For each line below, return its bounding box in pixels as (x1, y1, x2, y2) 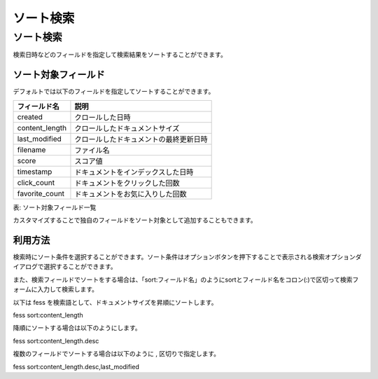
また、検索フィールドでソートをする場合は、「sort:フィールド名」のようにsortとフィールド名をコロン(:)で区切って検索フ (13, 275, 359, 284)
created (17, 112, 43, 122)
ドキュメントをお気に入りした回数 (74, 189, 187, 199)
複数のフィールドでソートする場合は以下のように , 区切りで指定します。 (13, 350, 220, 358)
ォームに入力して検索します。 (13, 285, 98, 294)
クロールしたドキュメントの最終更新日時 (74, 134, 208, 144)
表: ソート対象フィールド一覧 (13, 203, 97, 212)
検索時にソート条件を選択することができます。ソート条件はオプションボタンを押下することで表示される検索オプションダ (13, 252, 362, 261)
